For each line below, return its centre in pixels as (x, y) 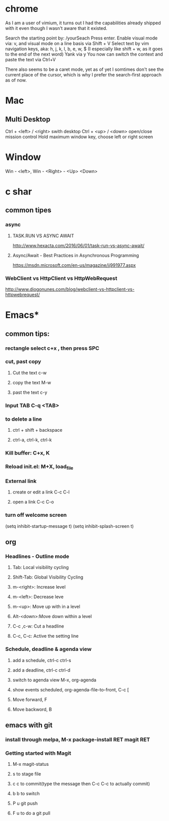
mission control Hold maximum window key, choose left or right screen (79, 137)
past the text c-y (30, 392)
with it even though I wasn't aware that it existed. (56, 28)
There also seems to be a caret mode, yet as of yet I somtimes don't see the (85, 69)
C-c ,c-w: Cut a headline (38, 626)
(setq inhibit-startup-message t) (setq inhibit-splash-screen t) (70, 526)
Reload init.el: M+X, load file (39, 467)
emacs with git (29, 725)
